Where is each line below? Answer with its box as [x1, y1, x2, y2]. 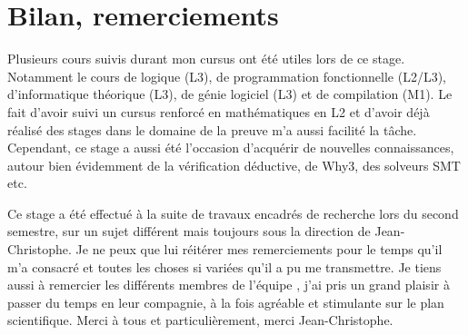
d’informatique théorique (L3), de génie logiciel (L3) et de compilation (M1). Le [7, 84, 453, 103]
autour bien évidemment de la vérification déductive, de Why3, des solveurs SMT [7, 155, 461, 174]
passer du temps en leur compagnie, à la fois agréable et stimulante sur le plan [7, 292, 444, 311]
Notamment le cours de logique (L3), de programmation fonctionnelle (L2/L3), [7, 66, 446, 85]
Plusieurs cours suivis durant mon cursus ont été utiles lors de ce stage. [7, 49, 405, 68]
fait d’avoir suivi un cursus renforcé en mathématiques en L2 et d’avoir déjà [7, 102, 430, 121]
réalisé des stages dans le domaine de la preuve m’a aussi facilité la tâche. [7, 120, 417, 139]
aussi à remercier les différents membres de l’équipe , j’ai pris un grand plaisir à [7, 275, 450, 294]
